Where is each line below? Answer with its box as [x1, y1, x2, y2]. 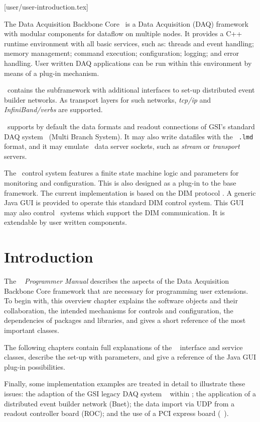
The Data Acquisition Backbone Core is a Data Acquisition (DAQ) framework [4, 18, 248, 29]
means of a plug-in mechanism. [4, 67, 99, 78]
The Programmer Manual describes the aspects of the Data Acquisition [4, 276, 229, 286]
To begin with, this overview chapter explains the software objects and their [4, 295, 238, 306]
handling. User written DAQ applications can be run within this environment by [4, 57, 252, 68]
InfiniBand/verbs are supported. [4, 104, 103, 115]
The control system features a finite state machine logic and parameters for [4, 167, 239, 178]
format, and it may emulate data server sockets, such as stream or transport [4, 141, 240, 151]
